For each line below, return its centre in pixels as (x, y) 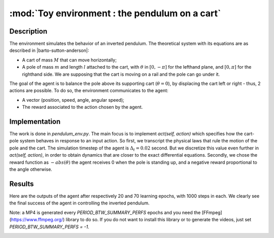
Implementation (35, 122)
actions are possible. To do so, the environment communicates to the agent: (89, 91)
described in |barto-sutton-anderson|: (49, 50)
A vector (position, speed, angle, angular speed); (73, 100)
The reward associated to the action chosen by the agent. (82, 107)
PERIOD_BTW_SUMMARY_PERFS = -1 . (49, 227)
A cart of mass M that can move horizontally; (69, 60)
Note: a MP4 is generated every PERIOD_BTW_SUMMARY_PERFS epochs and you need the (105, 212)
